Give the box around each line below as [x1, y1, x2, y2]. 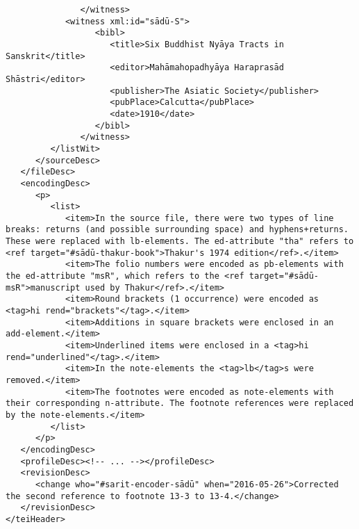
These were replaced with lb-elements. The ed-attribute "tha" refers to [6, 236, 354, 247]
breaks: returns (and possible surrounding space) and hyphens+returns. [6, 225, 349, 235]
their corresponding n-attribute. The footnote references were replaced [6, 398, 354, 409]
